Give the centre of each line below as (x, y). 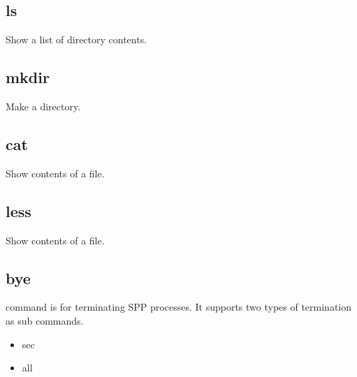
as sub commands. (45, 320)
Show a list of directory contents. (76, 39)
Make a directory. (43, 106)
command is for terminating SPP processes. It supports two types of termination (179, 307)
